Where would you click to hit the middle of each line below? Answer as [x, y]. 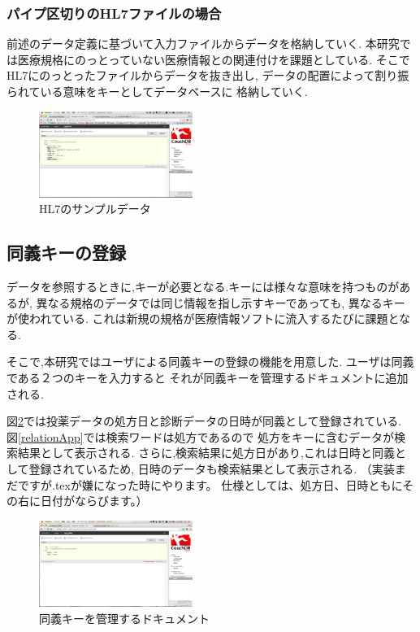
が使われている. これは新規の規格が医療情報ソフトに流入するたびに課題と [203, 318]
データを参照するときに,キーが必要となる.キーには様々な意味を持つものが [203, 287]
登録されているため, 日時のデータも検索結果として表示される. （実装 [212, 469]
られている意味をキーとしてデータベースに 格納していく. [157, 91]
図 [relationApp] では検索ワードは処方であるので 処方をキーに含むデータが [201, 436]
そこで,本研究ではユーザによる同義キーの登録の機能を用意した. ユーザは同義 [210, 362]
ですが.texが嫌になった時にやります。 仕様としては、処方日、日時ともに [210, 484]
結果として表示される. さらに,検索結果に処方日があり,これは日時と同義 [206, 453]
